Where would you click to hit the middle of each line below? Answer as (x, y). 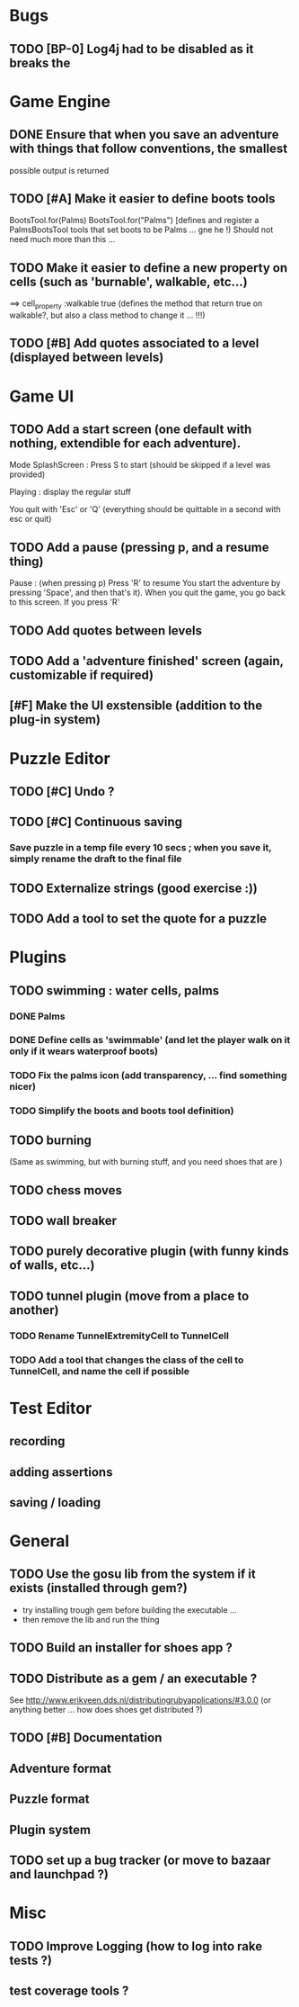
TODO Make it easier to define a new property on (149, 268)
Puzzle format (49, 1800)
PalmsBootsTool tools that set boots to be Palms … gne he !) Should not (141, 229)
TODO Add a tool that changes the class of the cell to (127, 1360)
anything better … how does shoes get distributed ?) (106, 1710)
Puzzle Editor (60, 758)
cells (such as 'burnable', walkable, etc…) (129, 281)
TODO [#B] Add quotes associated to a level (134, 343)
